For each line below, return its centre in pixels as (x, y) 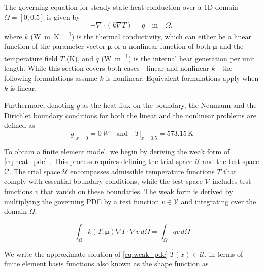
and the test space (231, 161)
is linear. (23, 88)
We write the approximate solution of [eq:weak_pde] (86, 253)
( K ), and (80, 58)
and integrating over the (219, 201)
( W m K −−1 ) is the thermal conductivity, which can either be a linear (141, 35)
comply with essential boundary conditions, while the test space (103, 181)
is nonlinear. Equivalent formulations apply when (182, 78)
